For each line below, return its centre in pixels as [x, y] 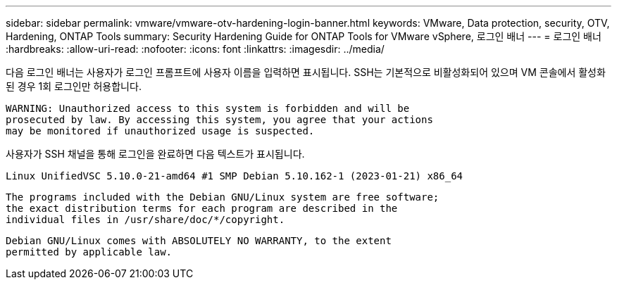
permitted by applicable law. [89, 252]
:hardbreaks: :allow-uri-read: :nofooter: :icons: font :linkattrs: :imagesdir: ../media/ [195, 49]
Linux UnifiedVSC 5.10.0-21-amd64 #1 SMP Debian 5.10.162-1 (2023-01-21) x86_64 [235, 176]
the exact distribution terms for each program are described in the [202, 208]
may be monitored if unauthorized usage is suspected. [160, 131]
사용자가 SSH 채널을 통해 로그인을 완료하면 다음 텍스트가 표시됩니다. [155, 154]
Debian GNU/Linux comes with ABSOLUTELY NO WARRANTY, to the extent [199, 241]
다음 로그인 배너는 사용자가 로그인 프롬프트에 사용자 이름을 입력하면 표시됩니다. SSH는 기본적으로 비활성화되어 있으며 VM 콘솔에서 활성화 [306, 72]
